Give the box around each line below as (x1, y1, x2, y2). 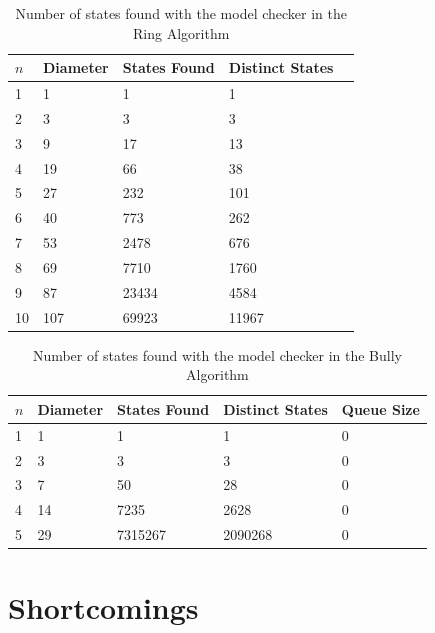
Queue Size (341, 398, 420, 419)
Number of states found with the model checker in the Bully (32, 344, 402, 365)
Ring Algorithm (133, 22, 230, 43)
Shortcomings (8, 587, 199, 628)
